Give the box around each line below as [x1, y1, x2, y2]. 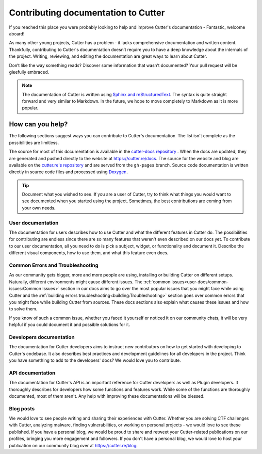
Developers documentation [9, 334, 75, 340]
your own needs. [22, 205, 56, 211]
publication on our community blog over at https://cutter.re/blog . [9, 442, 138, 448]
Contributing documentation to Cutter [9, 7, 165, 18]
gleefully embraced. [9, 69, 49, 75]
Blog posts [9, 405, 35, 412]
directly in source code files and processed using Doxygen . [9, 169, 128, 175]
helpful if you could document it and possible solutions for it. [9, 322, 131, 327]
